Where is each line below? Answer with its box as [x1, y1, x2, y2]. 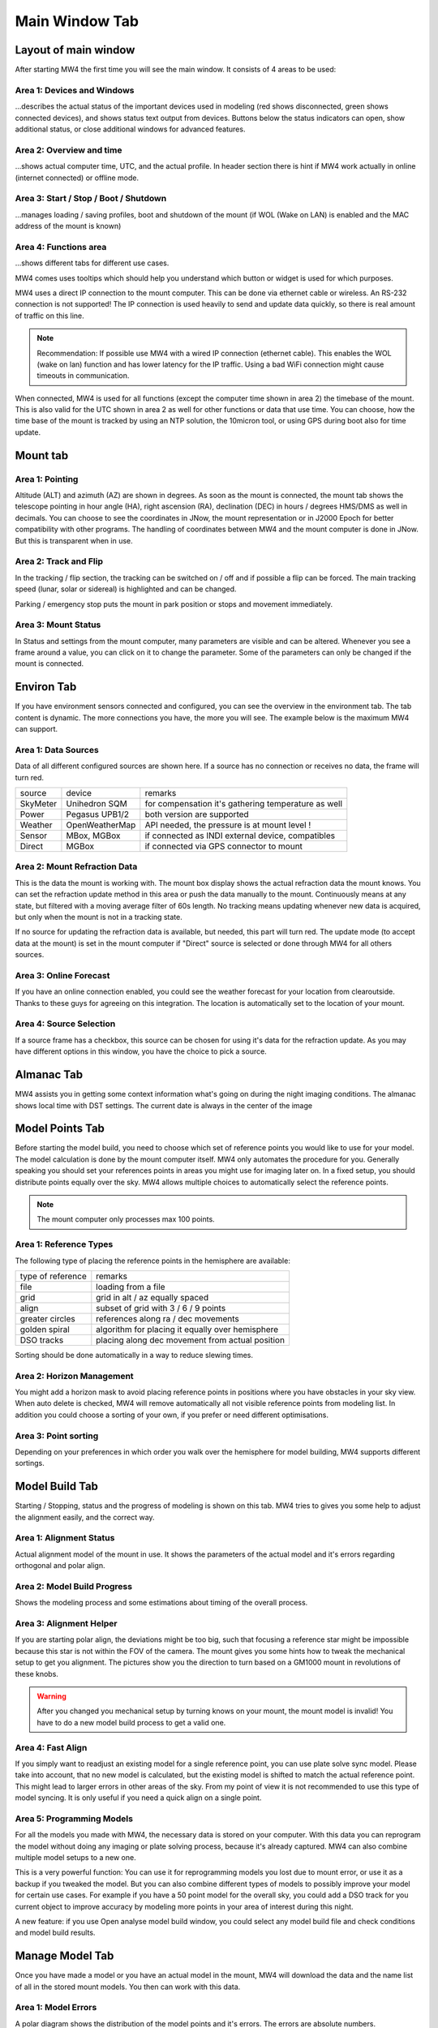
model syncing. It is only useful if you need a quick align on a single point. [15, 1793, 262, 1802]
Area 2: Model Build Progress [15, 1580, 133, 1592]
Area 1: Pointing [15, 473, 79, 484]
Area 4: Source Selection [15, 1018, 116, 1029]
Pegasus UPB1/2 [66, 809, 130, 820]
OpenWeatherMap [66, 819, 136, 831]
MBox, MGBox [66, 830, 121, 841]
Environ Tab [15, 680, 77, 694]
